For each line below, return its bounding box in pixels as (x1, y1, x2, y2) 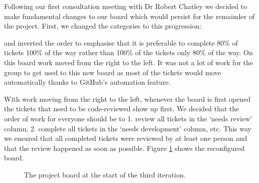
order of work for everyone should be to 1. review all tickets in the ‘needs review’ (4, 113, 252, 123)
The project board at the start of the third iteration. (24, 169, 186, 179)
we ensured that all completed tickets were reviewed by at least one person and (4, 133, 247, 143)
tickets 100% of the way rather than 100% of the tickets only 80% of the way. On (4, 47, 253, 58)
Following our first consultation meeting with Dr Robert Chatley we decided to (4, 1, 247, 11)
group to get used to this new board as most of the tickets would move (4, 67, 221, 77)
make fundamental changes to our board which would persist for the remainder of (4, 11, 255, 21)
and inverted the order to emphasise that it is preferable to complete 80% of (4, 37, 238, 48)
